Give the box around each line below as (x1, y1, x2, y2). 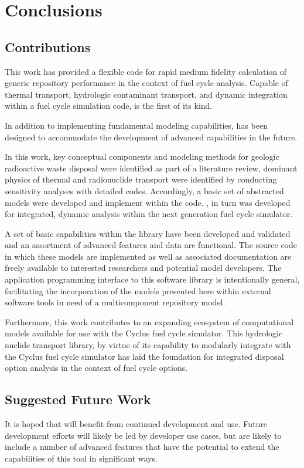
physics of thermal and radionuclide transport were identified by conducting (5, 173, 277, 185)
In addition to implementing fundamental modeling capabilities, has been (5, 119, 268, 131)
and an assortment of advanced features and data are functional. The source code (5, 239, 298, 251)
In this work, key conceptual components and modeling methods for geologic (5, 150, 279, 163)
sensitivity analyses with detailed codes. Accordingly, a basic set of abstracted (5, 184, 284, 197)
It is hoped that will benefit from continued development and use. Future (5, 418, 268, 430)
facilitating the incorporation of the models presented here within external (5, 284, 271, 297)
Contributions (5, 37, 91, 56)
